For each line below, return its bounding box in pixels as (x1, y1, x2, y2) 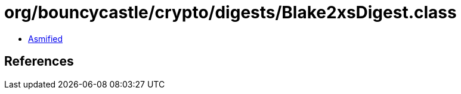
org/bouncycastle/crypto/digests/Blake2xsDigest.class (4, 2, 457, 22)
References (4, 54, 74, 69)
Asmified (28, 33, 63, 44)
